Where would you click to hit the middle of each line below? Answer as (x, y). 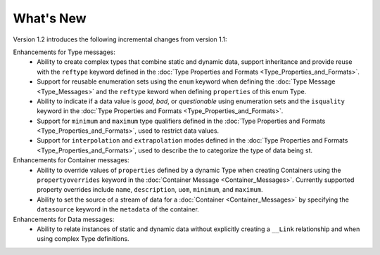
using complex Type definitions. (83, 239)
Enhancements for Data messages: (64, 219)
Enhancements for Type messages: (64, 52)
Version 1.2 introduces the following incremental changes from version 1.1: (120, 39)
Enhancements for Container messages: (71, 160)
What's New (50, 18)
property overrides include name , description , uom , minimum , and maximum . (150, 190)
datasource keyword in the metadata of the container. (118, 209)
